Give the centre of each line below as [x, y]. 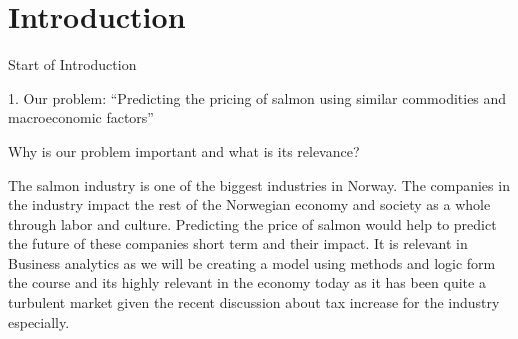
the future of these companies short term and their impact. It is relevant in [238, 243]
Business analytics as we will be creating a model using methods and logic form [252, 262]
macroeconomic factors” [81, 117]
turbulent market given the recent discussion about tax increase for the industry [254, 302]
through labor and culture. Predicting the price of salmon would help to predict [252, 223]
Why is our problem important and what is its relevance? [184, 150]
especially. [39, 321]
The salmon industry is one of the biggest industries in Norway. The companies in [259, 184]
